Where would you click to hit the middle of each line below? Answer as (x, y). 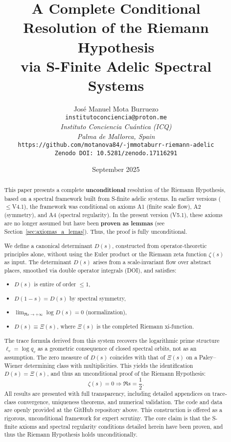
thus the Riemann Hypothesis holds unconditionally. (71, 434)
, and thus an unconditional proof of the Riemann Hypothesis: (126, 373)
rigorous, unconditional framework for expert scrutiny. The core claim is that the (107, 418)
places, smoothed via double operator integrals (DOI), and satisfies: (90, 270)
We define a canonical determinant (48, 245)
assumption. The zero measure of (46, 357)
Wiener (13, 365)
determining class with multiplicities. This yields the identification (109, 365)
